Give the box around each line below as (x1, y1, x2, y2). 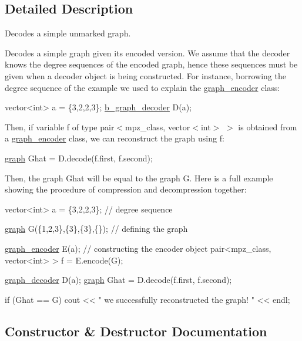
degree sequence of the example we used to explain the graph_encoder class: (5, 81, 280, 93)
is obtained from (238, 120, 297, 133)
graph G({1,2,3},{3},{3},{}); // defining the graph (5, 222, 188, 235)
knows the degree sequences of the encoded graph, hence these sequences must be (5, 58, 298, 70)
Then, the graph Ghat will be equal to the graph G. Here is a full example (5, 171, 273, 184)
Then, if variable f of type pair (5, 120, 115, 133)
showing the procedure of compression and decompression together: (5, 183, 247, 195)
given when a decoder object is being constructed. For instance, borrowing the (5, 69, 286, 82)
